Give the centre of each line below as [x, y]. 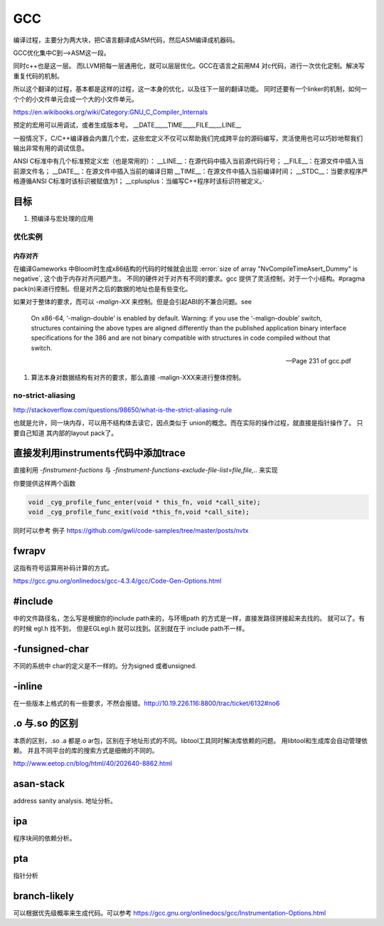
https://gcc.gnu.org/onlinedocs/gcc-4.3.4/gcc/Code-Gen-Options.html [117, 581]
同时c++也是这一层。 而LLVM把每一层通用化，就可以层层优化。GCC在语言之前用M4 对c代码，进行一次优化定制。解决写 [189, 66]
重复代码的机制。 [38, 76]
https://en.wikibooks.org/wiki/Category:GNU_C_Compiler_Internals [111, 112]
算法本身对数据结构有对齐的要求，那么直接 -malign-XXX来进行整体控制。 [138, 377]
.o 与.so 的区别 [46, 723]
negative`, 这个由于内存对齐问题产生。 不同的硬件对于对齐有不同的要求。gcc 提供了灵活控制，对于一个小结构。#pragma [189, 279]
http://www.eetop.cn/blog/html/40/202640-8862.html [93, 764]
